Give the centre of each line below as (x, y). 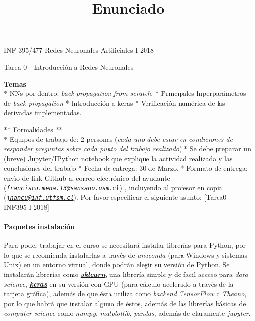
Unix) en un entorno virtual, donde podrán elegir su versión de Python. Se (117, 264)
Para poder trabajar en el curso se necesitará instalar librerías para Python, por (125, 245)
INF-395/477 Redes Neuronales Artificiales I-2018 (79, 50)
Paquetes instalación (39, 226)
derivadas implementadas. (43, 113)
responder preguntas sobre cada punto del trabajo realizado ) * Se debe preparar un (127, 149)
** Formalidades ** (33, 129)
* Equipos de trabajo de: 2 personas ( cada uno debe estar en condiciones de (118, 139)
